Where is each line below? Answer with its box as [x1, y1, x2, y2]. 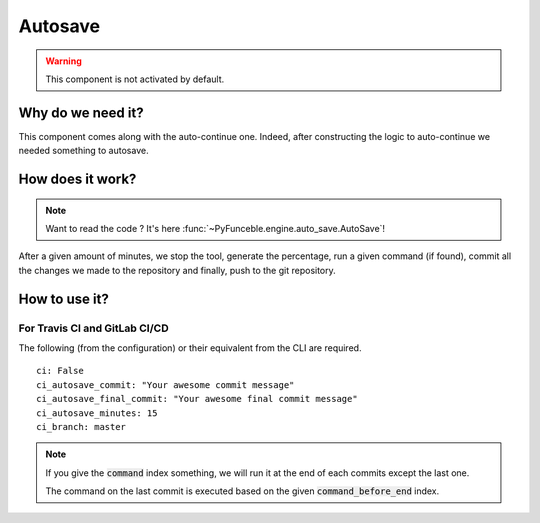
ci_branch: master [36, 421, 127, 432]
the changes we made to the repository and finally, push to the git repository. [18, 264, 337, 276]
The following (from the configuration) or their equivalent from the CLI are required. [18, 341, 362, 354]
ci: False [36, 365, 84, 377]
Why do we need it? [18, 104, 144, 121]
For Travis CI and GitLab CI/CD [18, 321, 169, 335]
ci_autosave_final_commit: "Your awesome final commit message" [36, 393, 359, 405]
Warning [45, 55, 82, 67]
